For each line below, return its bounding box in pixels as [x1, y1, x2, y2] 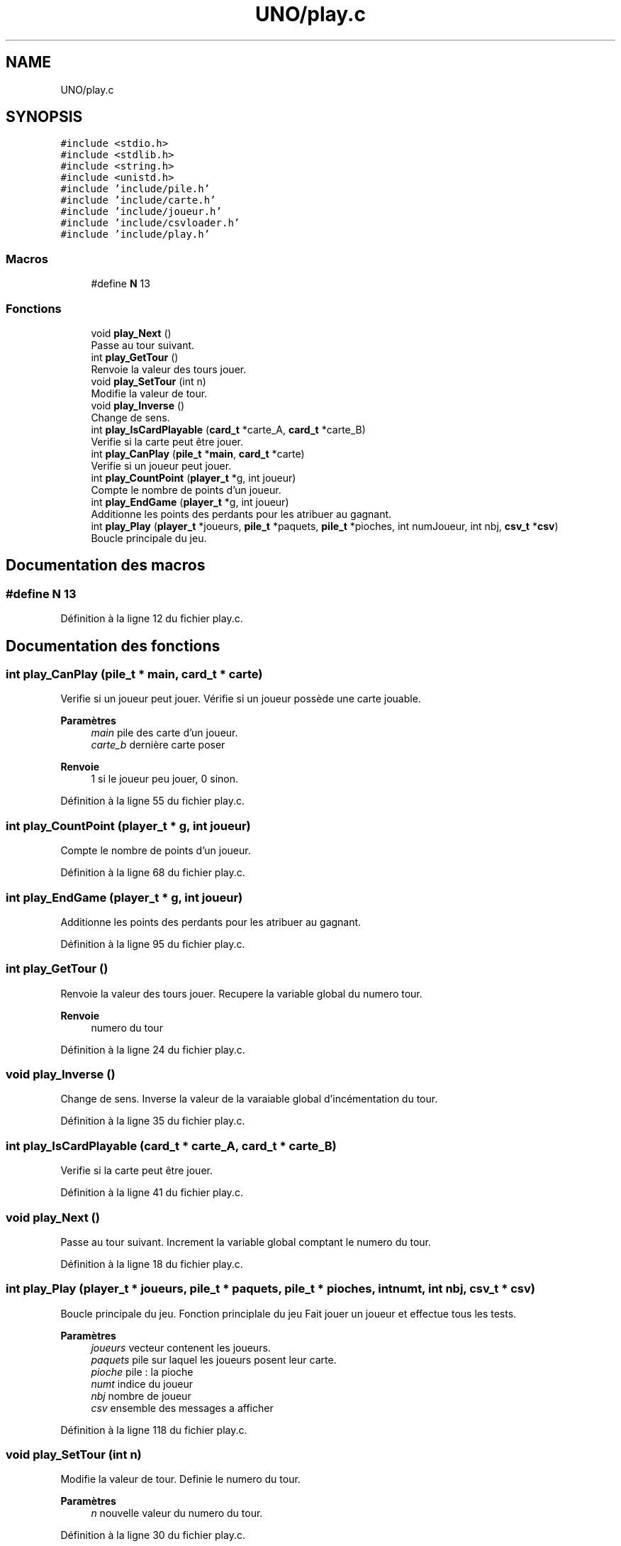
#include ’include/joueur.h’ [60, 206, 222, 218]
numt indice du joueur [91, 1377, 194, 1390]
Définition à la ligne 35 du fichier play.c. [60, 1115, 245, 1127]
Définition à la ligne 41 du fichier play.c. [60, 1186, 243, 1199]
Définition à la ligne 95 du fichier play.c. [60, 937, 245, 950]
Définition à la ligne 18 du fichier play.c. [60, 1257, 243, 1270]
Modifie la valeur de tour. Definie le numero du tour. [60, 1473, 301, 1486]
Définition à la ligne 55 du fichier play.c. [60, 795, 245, 807]
